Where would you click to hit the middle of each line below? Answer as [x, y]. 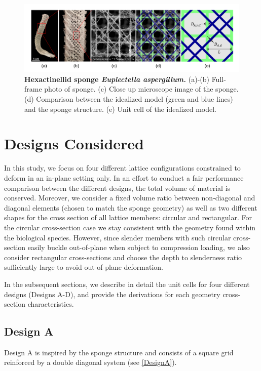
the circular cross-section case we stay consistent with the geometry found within [130, 227]
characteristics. [51, 304]
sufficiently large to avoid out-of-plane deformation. [84, 267]
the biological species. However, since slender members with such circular [118, 237]
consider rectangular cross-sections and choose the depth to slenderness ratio [123, 257]
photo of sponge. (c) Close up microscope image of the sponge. [141, 89]
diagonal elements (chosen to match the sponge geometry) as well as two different [131, 207]
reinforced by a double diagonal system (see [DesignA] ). [90, 362]
